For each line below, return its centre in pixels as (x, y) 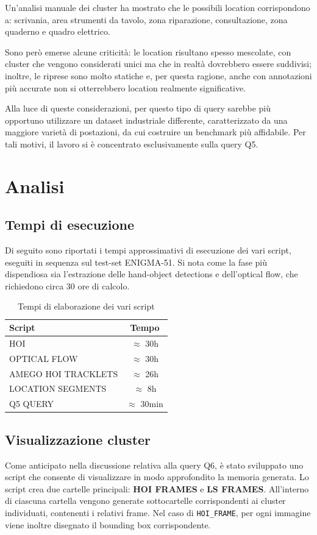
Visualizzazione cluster (78, 439)
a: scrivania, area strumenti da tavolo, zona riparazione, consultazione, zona (146, 19)
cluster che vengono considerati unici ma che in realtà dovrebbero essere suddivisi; (158, 64)
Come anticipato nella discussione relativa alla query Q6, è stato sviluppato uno (154, 465)
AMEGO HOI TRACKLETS (64, 373)
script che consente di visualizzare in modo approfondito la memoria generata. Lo (157, 477)
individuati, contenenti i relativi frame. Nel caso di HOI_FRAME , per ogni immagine (158, 512)
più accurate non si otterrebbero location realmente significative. (126, 87)
